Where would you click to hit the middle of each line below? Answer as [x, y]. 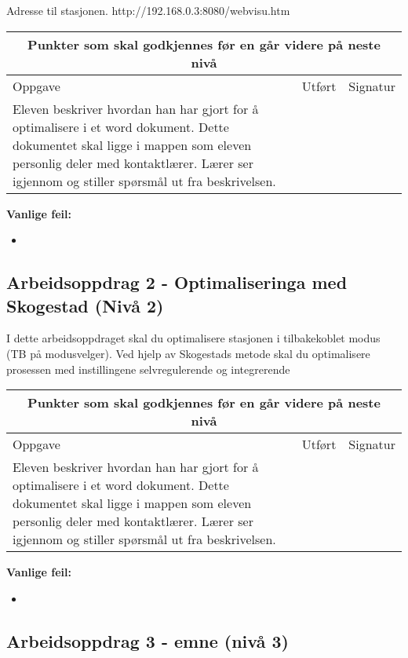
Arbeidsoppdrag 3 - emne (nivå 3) [148, 640]
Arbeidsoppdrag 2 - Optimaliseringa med [177, 282]
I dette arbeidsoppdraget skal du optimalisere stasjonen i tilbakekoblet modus [193, 338]
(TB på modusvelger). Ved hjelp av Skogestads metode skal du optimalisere [188, 353]
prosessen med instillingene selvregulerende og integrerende [148, 369]
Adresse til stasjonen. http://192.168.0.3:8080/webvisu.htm [148, 10]
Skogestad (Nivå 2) [85, 305]
